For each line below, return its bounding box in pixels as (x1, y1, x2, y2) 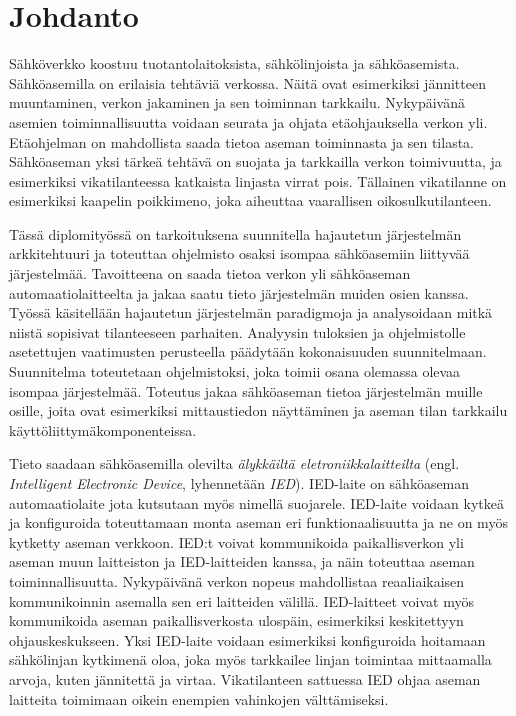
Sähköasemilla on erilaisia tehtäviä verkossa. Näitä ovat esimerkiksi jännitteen (9, 72, 486, 93)
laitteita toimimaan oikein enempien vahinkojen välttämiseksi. (9, 688, 389, 709)
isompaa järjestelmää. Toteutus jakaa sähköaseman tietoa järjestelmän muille (9, 380, 483, 401)
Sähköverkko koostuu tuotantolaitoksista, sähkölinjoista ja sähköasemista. (9, 53, 460, 74)
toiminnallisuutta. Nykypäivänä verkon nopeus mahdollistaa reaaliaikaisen (9, 570, 465, 591)
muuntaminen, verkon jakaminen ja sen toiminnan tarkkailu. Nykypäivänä (9, 92, 466, 113)
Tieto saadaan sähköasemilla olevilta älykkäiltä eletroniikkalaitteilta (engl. (9, 453, 460, 474)
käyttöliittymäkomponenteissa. (9, 419, 197, 440)
